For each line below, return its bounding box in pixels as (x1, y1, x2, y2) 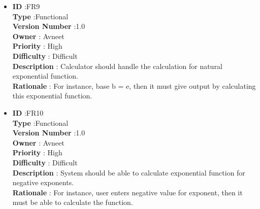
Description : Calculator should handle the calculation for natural (12, 60, 222, 71)
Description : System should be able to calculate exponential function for (12, 167, 245, 178)
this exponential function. (12, 90, 92, 101)
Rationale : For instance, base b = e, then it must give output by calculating (12, 80, 256, 91)
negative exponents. (12, 177, 74, 188)
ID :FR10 (12, 107, 44, 118)
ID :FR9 (12, 1, 40, 11)
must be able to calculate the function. (12, 197, 133, 207)
